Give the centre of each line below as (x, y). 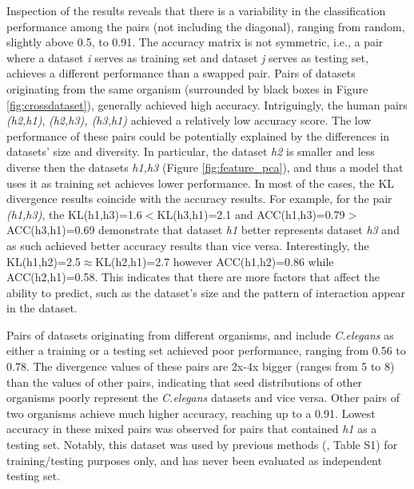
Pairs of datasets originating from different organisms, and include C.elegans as (200, 334)
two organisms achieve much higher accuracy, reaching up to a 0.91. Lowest (191, 413)
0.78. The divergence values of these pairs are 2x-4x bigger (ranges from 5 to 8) (201, 366)
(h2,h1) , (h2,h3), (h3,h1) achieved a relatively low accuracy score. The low (189, 120)
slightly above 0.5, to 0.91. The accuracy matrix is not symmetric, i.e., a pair (195, 42)
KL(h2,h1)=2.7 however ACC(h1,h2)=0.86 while (215, 261)
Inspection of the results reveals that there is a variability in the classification (196, 10)
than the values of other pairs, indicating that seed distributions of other (185, 382)
